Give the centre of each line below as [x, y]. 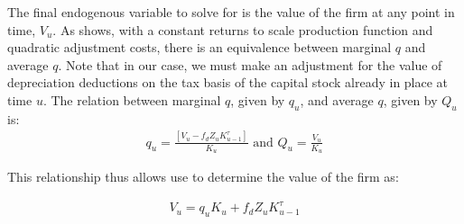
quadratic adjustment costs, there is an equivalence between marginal [200, 47]
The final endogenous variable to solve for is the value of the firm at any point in [231, 12]
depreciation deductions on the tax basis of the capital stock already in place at [228, 82]
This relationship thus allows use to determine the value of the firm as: [203, 176]
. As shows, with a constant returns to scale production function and [243, 29]
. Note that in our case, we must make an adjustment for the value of [250, 64]
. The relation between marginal [132, 99]
